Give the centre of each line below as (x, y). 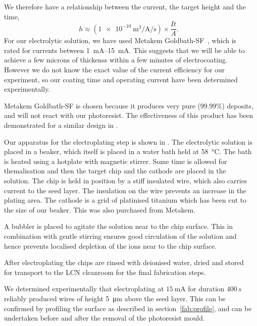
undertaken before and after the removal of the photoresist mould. (104, 318)
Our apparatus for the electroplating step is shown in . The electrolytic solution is (128, 141)
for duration (206, 289)
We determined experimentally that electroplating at (84, 289)
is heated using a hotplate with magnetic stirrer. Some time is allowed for (116, 161)
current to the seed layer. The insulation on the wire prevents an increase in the (125, 190)
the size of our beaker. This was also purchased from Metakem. (100, 209)
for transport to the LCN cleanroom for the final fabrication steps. (105, 272)
